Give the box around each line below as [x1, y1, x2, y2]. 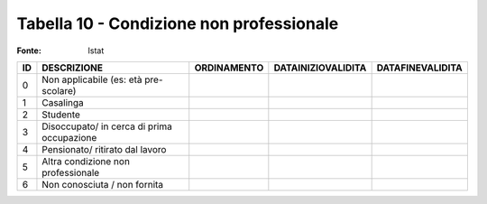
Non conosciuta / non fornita [41, 178, 164, 190]
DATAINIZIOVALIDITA [273, 61, 367, 74]
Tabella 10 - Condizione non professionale [16, 14, 339, 33]
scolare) [41, 84, 77, 97]
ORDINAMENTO [194, 61, 264, 74]
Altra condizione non [41, 154, 131, 167]
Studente [41, 108, 81, 121]
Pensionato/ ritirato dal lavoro [41, 143, 167, 155]
